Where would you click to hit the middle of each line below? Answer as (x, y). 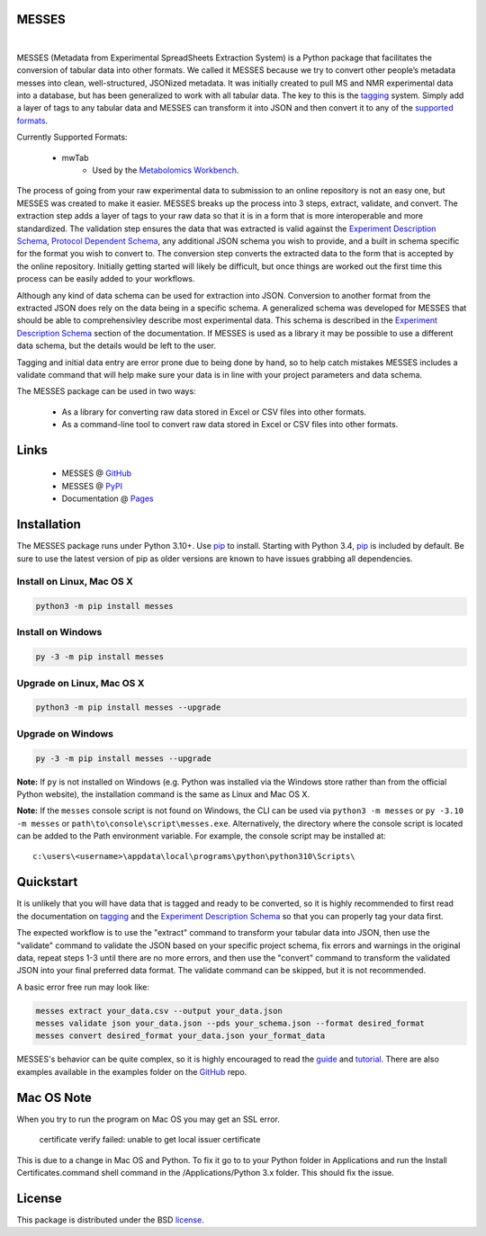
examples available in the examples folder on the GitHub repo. (132, 1071)
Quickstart (47, 882)
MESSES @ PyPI (92, 486)
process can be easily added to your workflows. (106, 279)
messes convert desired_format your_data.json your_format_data (180, 1036)
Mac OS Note (54, 1097)
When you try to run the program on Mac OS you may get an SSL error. (148, 1119)
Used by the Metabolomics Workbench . (166, 170)
